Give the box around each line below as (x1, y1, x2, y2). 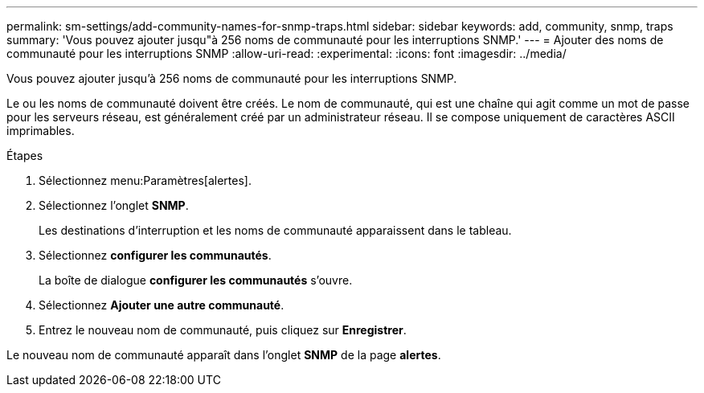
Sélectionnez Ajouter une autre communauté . (39, 298, 284, 312)
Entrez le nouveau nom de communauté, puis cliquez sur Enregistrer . (39, 323, 407, 337)
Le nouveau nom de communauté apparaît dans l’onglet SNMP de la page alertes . (6, 348, 441, 362)
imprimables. (6, 124, 75, 137)
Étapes (6, 149, 43, 162)
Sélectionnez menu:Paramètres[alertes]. (39, 174, 252, 187)
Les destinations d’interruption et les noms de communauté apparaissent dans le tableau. (39, 223, 512, 237)
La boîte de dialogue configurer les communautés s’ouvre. (39, 273, 353, 287)
